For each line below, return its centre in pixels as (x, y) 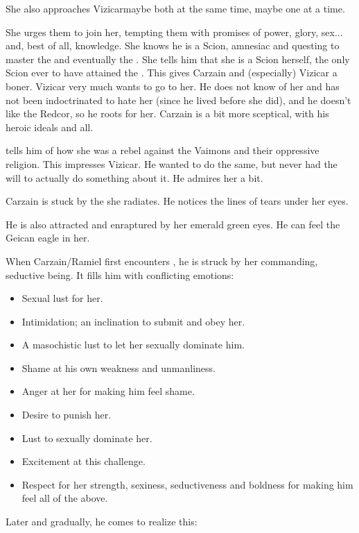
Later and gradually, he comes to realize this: (102, 522)
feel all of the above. (65, 498)
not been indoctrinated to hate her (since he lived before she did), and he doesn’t (178, 100)
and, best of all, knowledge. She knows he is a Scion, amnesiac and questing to (173, 45)
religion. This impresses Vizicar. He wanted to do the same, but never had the (172, 163)
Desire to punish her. (67, 415)
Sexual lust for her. (62, 298)
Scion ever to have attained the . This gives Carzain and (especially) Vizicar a (172, 73)
